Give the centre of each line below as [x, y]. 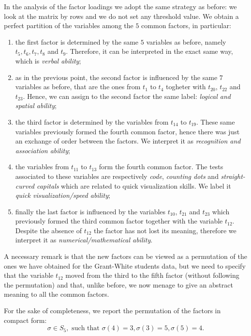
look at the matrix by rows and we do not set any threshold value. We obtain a [121, 16]
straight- [233, 176]
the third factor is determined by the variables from [92, 121]
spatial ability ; [36, 105]
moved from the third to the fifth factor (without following [152, 275]
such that [86, 328]
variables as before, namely [186, 41]
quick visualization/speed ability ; [63, 195]
